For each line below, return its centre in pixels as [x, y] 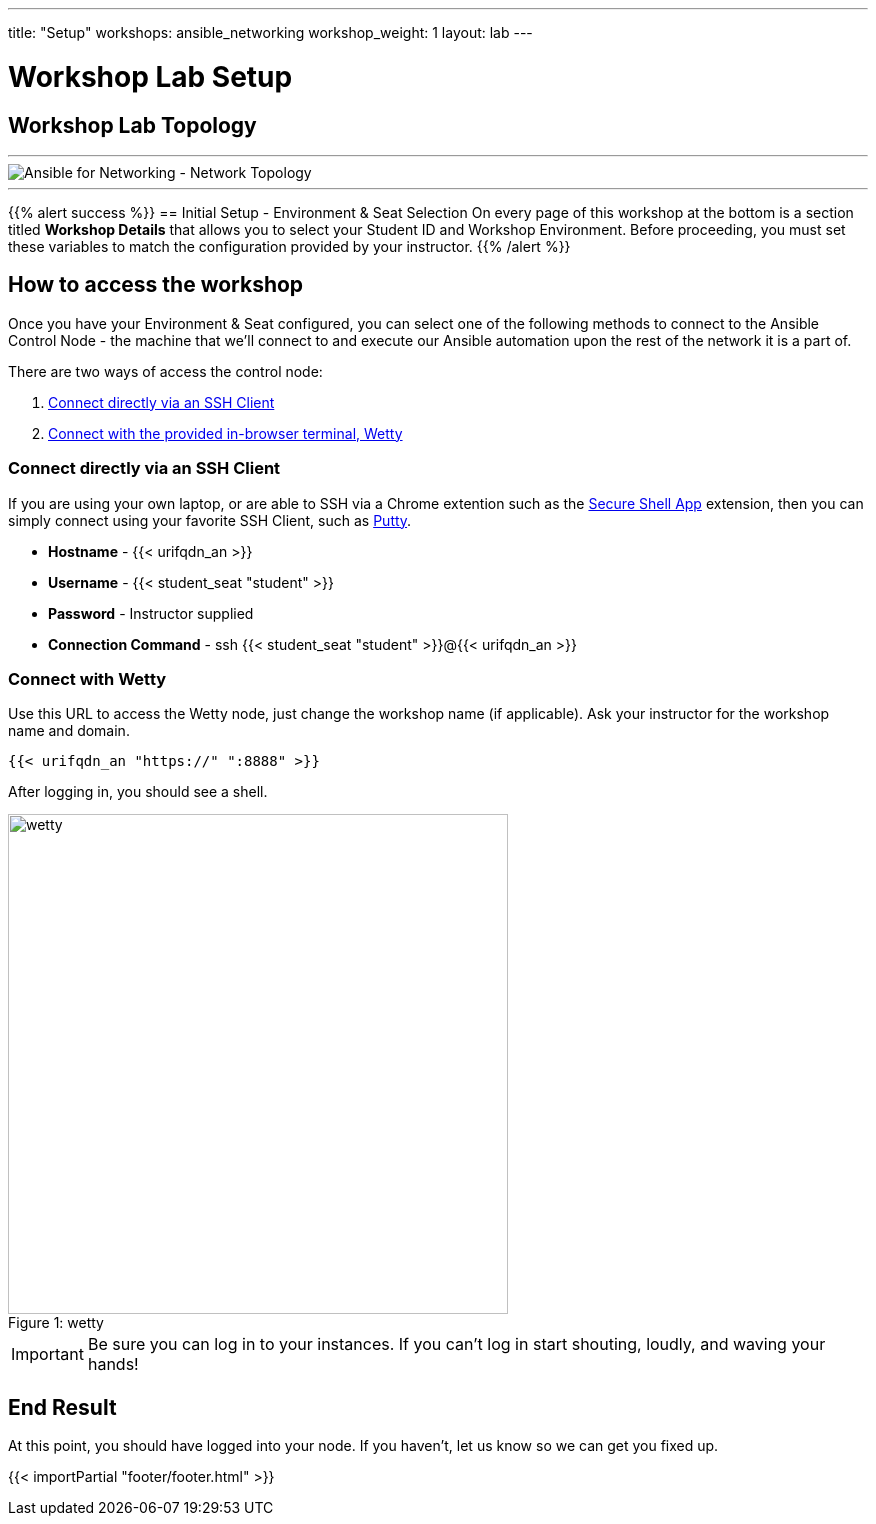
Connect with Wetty [87, 678]
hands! [113, 1364]
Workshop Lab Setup [150, 76]
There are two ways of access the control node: [165, 371]
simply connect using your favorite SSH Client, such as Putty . [210, 520]
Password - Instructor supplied [151, 613]
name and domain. [69, 731]
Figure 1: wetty [56, 1323]
